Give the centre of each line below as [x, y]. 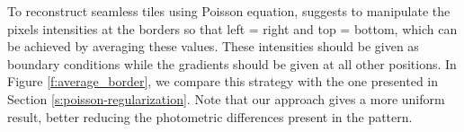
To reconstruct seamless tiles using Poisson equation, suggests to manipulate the [229, 11]
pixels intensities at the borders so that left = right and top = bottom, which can [232, 28]
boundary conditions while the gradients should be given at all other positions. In [232, 63]
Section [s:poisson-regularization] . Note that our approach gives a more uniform [226, 98]
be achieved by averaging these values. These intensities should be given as [213, 46]
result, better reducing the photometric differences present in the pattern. [210, 116]
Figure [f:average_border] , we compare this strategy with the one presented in [223, 81]
